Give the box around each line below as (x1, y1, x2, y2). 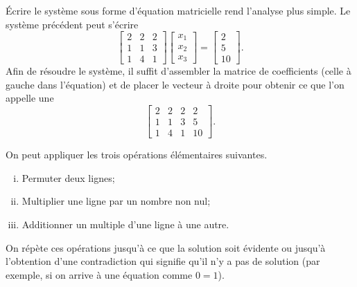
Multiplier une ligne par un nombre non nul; (21, 194, 211, 208)
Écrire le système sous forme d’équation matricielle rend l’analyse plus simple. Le (6, 3, 351, 17)
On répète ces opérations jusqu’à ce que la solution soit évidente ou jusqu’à (6, 240, 326, 254)
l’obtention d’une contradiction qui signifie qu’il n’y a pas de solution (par (6, 254, 320, 268)
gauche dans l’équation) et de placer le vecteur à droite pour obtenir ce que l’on (6, 77, 345, 91)
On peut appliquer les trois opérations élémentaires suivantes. (6, 147, 268, 162)
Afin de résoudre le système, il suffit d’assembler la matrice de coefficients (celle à (6, 64, 351, 78)
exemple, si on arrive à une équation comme (6, 267, 193, 281)
